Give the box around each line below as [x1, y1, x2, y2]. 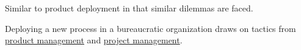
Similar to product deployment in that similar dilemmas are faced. [5, 2, 253, 14]
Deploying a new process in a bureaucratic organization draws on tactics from [5, 22, 296, 34]
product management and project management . [5, 34, 183, 46]
